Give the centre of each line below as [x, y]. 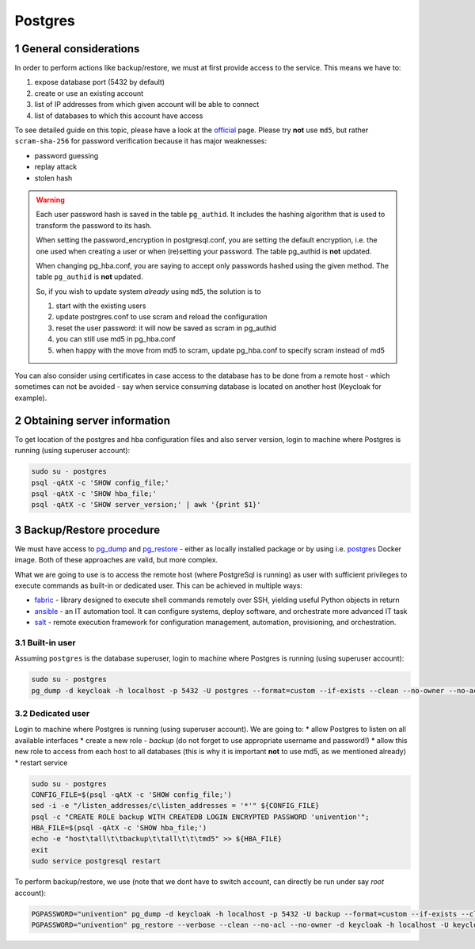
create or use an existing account [89, 93]
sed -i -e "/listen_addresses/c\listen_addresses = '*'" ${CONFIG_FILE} [175, 806]
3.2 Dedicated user [52, 713]
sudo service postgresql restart [96, 861]
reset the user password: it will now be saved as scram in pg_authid [166, 328]
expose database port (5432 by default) [100, 82]
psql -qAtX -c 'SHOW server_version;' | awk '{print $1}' [146, 505]
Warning [50, 200]
